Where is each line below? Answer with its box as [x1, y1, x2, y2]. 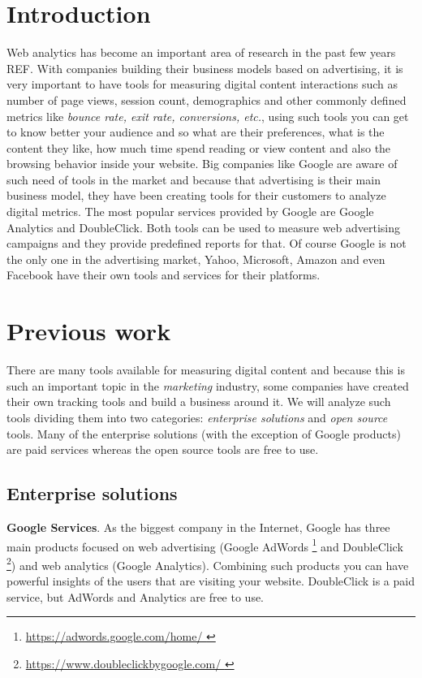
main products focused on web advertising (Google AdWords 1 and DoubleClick [6, 535, 403, 555]
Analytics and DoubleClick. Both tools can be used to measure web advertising [6, 218, 400, 235]
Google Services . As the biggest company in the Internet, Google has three [6, 518, 390, 535]
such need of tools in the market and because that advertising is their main [6, 171, 381, 188]
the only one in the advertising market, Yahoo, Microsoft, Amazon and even [6, 250, 385, 267]
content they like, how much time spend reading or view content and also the [6, 139, 391, 156]
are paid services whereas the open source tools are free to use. [6, 441, 319, 458]
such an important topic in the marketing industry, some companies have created [6, 377, 409, 394]
